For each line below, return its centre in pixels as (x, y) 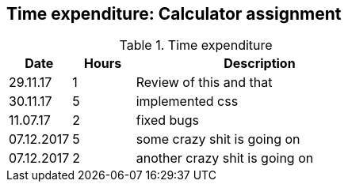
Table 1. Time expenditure (196, 45)
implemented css (187, 102)
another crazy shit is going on (225, 158)
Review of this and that (204, 83)
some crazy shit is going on (218, 139)
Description (260, 64)
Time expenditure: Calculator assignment (174, 14)
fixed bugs (168, 120)
